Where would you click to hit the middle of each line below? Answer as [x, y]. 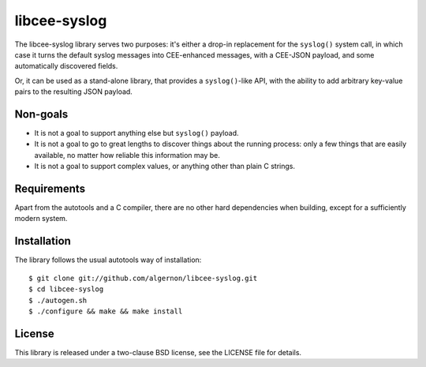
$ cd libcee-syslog [66, 289]
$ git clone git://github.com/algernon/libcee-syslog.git [143, 278]
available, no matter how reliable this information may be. [127, 155]
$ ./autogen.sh [58, 300]
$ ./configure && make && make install [106, 311]
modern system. [41, 219]
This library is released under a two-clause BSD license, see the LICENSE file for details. [158, 352]
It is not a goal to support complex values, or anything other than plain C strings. [165, 167]
